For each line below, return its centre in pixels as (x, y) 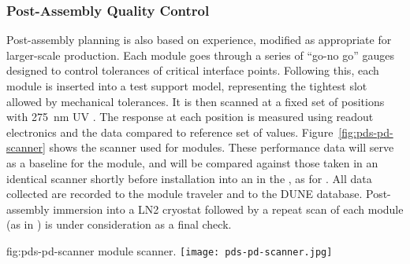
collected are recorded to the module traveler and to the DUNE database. (184, 194)
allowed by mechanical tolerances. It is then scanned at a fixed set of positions (196, 101)
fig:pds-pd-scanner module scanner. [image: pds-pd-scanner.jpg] (170, 250)
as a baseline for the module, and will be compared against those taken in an (192, 162)
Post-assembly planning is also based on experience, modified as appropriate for (199, 40)
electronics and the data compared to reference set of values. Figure (170, 132)
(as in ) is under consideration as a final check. (119, 224)
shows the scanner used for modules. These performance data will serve (222, 147)
